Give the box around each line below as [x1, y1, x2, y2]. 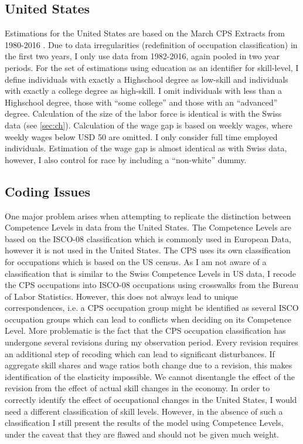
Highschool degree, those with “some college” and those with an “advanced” [5, 96, 278, 108]
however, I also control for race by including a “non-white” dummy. [5, 153, 247, 165]
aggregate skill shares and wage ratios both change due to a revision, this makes [5, 359, 292, 371]
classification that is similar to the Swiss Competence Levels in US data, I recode [5, 267, 296, 279]
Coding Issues [5, 182, 91, 200]
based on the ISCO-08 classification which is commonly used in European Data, [5, 232, 291, 245]
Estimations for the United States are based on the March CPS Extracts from [5, 27, 285, 39]
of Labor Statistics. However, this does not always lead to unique [5, 290, 239, 302]
